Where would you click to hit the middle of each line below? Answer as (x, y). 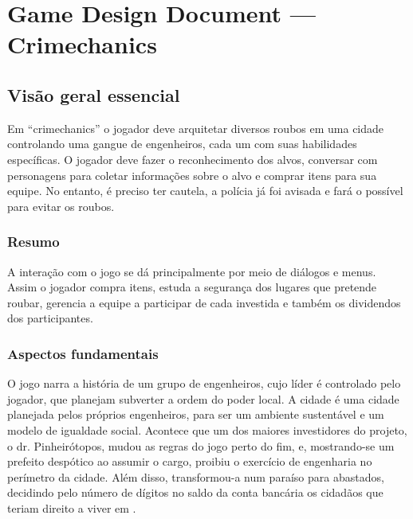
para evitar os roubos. (61, 206)
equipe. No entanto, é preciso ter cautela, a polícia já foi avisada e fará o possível (205, 191)
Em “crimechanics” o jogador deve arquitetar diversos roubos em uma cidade (196, 128)
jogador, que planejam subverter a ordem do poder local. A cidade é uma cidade (203, 398)
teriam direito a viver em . (72, 507)
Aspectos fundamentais (83, 353)
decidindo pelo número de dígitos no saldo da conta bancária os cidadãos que (195, 492)
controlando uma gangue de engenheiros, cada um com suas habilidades (182, 144)
